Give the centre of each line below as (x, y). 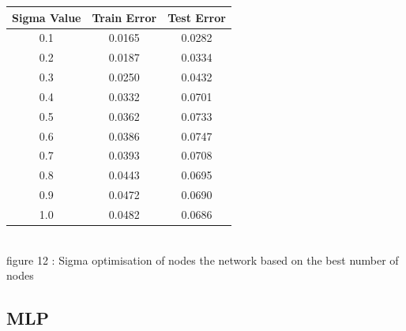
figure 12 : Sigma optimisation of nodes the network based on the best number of (203, 260)
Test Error (197, 17)
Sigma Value (47, 17)
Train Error (124, 17)
